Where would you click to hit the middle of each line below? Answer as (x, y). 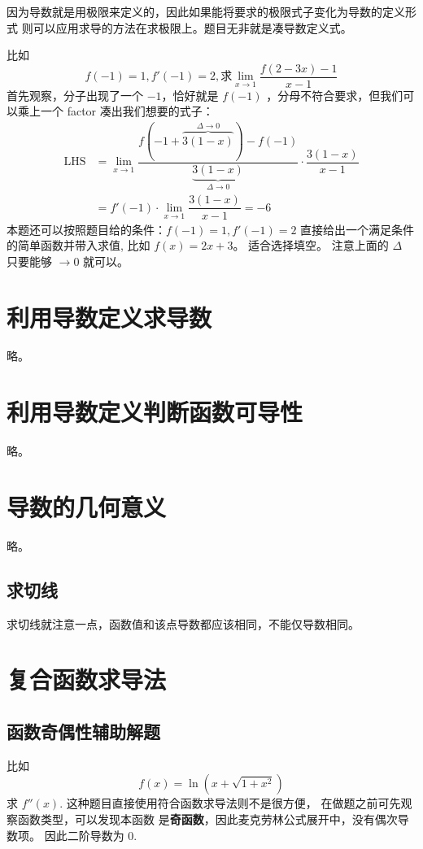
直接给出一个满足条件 (358, 229)
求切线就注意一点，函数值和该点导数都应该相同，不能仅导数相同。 (183, 623)
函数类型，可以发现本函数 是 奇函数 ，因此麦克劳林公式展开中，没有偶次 (207, 819)
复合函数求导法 (87, 679)
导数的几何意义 (87, 506)
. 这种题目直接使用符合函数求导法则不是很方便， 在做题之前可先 (230, 803)
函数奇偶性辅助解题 (83, 731)
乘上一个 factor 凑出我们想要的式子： (116, 111)
